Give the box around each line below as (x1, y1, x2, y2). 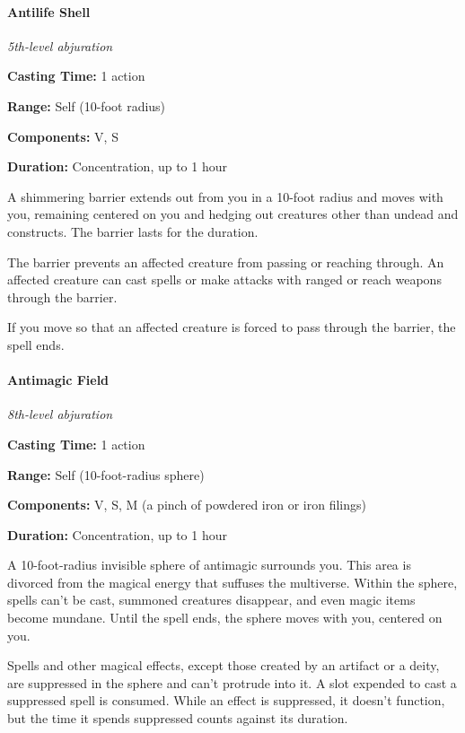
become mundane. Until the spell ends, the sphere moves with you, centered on (7, 608, 443, 627)
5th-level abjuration (7, 36, 113, 55)
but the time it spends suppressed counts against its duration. (7, 709, 348, 728)
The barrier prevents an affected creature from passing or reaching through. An (7, 252, 444, 271)
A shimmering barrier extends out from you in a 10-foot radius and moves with (7, 187, 443, 205)
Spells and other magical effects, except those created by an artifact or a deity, (7, 656, 440, 675)
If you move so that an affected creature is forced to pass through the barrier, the (7, 318, 456, 336)
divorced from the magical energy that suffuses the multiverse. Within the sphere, (7, 572, 458, 591)
